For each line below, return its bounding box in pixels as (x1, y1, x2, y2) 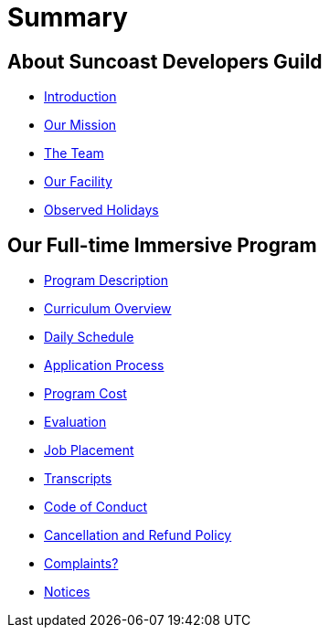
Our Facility (44, 174, 112, 190)
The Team (44, 145, 104, 162)
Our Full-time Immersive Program (7, 233, 317, 257)
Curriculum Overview (44, 301, 172, 317)
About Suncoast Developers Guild (7, 49, 323, 73)
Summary (7, 2, 128, 33)
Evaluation (44, 414, 107, 430)
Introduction (44, 89, 117, 105)
